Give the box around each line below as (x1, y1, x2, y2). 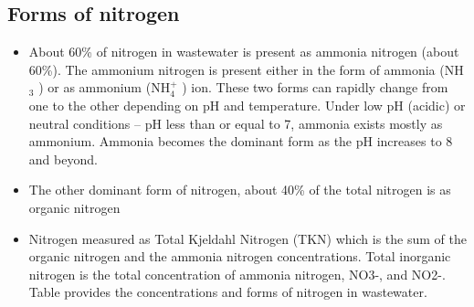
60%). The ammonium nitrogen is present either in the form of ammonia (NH (28, 59, 464, 79)
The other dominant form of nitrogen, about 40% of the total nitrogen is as (28, 180, 451, 199)
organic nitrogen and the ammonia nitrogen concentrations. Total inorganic (28, 247, 451, 266)
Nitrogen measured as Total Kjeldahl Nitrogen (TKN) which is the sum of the (28, 228, 467, 248)
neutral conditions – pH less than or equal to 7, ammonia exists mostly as (28, 113, 443, 132)
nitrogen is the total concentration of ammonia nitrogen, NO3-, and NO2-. (28, 264, 446, 283)
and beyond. (28, 149, 98, 168)
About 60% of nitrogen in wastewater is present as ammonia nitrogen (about (28, 42, 459, 61)
